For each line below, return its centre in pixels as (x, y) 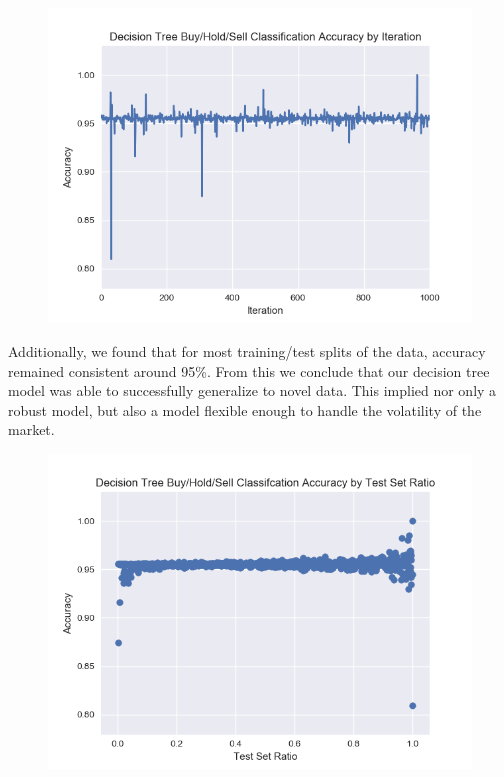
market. (31, 429)
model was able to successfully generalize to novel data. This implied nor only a (252, 390)
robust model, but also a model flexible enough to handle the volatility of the (245, 409)
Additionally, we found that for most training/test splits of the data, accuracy (247, 350)
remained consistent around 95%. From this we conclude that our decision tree (249, 370)
